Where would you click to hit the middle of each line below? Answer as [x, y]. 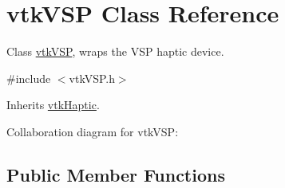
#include [29, 78]
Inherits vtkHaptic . [53, 105]
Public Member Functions [116, 174]
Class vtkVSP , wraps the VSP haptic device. [115, 51]
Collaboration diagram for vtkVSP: [93, 131]
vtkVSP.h [92, 78]
